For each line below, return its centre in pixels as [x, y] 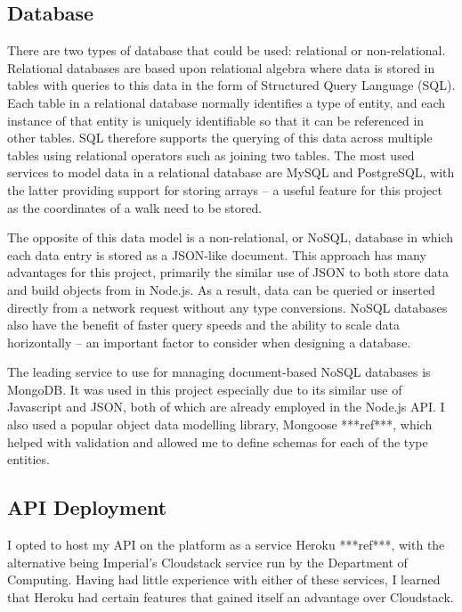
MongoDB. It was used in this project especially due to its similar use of [205, 389]
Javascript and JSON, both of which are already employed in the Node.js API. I [226, 407]
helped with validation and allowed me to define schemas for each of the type [218, 441]
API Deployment [87, 507]
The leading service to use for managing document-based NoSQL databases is [219, 372]
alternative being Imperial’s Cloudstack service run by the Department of [207, 562]
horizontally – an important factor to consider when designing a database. [209, 342]
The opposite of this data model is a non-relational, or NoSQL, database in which [231, 237]
